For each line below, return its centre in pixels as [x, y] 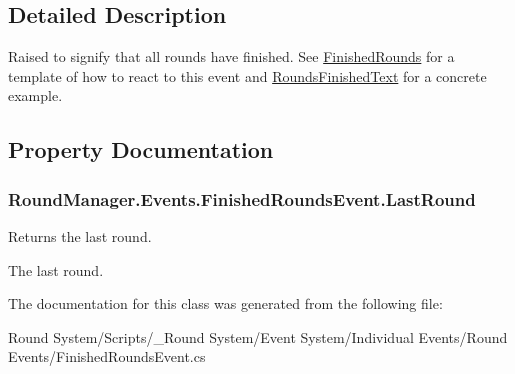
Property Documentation [141, 149]
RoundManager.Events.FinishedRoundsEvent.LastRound [242, 198]
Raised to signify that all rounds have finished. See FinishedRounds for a [231, 56]
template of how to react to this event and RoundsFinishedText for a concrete [247, 75]
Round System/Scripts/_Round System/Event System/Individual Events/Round [258, 336]
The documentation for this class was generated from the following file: [225, 303]
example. [35, 95]
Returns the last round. [80, 235]
